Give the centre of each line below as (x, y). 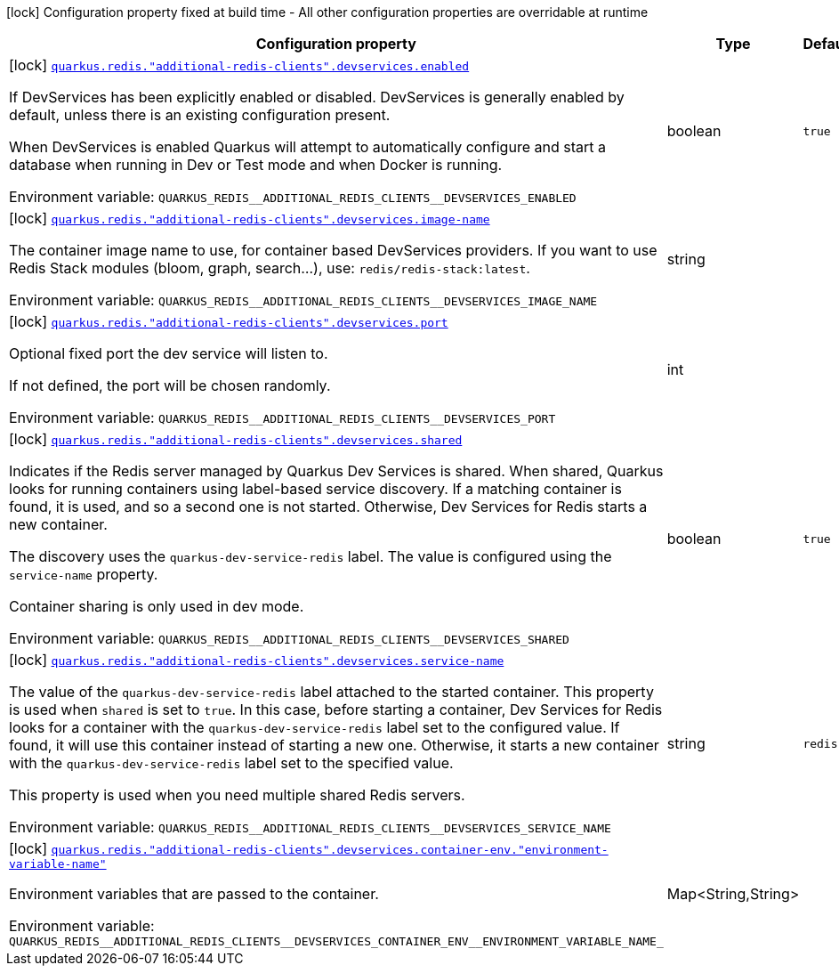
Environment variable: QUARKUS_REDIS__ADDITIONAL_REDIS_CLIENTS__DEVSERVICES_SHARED (289, 638)
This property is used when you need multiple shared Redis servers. (237, 795)
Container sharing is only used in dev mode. (157, 606)
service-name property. (84, 574)
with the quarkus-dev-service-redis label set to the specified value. (231, 763)
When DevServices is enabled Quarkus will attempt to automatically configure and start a (307, 147)
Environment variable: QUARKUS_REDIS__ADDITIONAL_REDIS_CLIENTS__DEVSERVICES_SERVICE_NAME (310, 827)
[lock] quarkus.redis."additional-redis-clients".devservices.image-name (250, 218)
